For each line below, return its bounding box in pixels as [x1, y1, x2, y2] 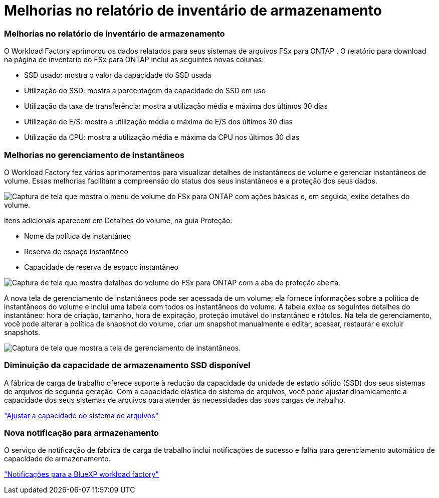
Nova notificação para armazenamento [4, 428, 159, 438]
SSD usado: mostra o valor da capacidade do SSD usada [24, 71, 211, 80]
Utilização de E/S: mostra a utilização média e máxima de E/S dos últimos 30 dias [24, 117, 293, 126]
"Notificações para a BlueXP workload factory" [4, 470, 159, 479]
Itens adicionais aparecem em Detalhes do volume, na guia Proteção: [4, 216, 233, 225]
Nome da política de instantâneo [24, 231, 131, 240]
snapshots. [4, 327, 41, 337]
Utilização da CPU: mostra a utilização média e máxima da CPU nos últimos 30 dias [24, 133, 300, 142]
